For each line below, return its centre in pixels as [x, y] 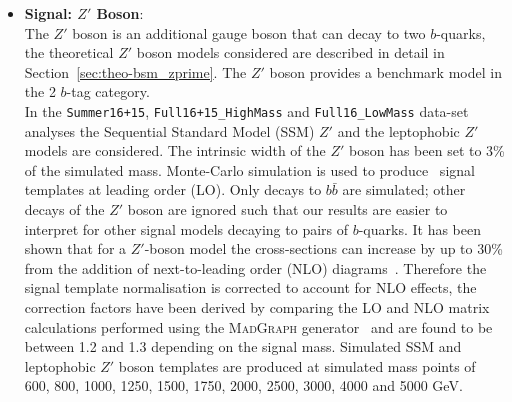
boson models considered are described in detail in [290, 52]
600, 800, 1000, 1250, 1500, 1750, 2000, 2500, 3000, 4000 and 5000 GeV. [243, 385]
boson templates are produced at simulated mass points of [297, 365]
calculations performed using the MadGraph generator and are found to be [258, 326]
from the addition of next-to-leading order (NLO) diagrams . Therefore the [255, 267]
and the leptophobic [398, 130]
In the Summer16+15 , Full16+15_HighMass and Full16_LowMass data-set [246, 110]
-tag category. [108, 91]
